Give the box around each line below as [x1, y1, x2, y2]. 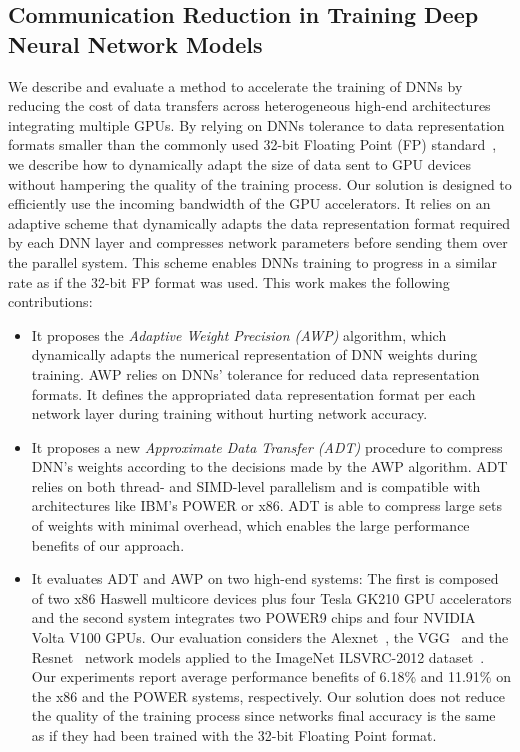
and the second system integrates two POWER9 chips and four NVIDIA [31, 607, 476, 628]
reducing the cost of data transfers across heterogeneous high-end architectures [8, 95, 491, 116]
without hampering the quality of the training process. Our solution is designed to [8, 173, 512, 194]
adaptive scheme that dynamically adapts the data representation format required [8, 212, 511, 233]
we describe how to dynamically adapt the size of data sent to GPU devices [8, 153, 471, 174]
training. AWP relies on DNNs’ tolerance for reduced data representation [31, 363, 480, 384]
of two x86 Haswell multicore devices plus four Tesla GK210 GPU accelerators [31, 587, 512, 608]
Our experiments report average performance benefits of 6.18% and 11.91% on [31, 666, 511, 687]
